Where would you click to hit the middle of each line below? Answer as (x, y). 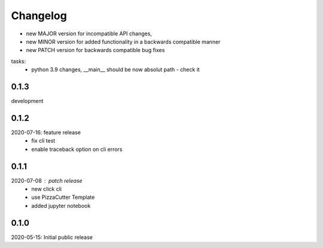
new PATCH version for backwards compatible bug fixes (95, 50)
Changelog (39, 16)
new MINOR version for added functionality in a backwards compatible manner (123, 41)
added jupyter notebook (61, 205)
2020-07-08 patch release (47, 180)
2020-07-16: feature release (46, 132)
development (27, 101)
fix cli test (43, 141)
